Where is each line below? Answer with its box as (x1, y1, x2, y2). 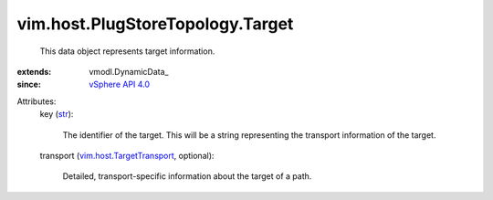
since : (16, 79, 41, 90)
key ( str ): (39, 109, 74, 120)
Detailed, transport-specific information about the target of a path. (62, 171, 312, 182)
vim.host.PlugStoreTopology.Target (16, 14, 294, 34)
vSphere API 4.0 (89, 79, 151, 90)
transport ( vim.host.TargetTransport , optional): (39, 150, 215, 161)
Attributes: (16, 96, 57, 107)
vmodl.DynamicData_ (89, 66, 169, 77)
